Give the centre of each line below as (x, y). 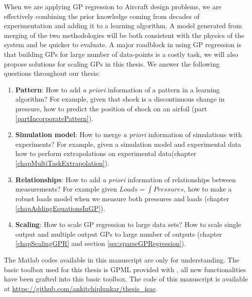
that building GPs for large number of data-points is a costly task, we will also (121, 54)
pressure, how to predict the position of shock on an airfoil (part (111, 108)
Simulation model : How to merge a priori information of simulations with (129, 134)
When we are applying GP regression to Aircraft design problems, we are (113, 6)
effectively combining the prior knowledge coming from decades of (102, 16)
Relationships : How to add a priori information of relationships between (126, 179)
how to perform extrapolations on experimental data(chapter (106, 153)
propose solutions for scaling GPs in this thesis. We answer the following (112, 63)
